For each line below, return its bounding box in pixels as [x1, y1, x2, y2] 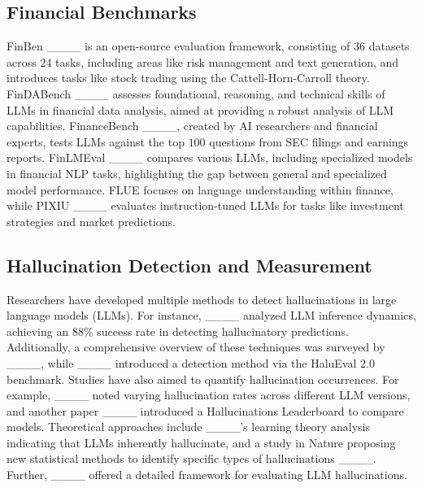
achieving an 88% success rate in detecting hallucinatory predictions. [7, 322, 349, 339]
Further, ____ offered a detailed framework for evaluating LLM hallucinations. [7, 466, 407, 483]
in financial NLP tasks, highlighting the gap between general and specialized [7, 164, 387, 181]
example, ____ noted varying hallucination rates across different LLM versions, [7, 386, 411, 403]
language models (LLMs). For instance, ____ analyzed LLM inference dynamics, [7, 307, 416, 324]
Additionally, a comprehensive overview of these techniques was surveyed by [7, 338, 385, 355]
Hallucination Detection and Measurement [7, 252, 372, 277]
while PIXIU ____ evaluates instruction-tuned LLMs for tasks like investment [7, 197, 404, 214]
